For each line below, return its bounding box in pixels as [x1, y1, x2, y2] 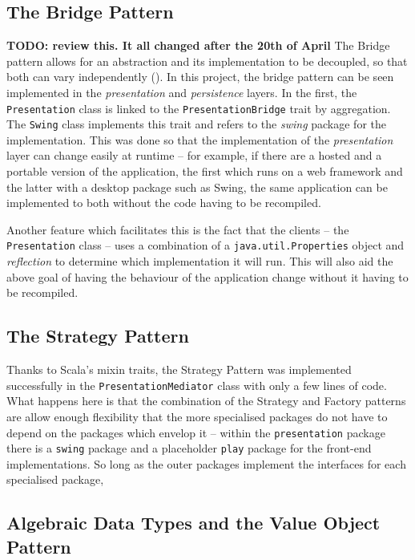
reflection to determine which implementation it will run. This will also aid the [6, 253, 393, 270]
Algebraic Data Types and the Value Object [6, 510, 381, 535]
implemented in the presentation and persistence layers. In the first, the [6, 83, 357, 100]
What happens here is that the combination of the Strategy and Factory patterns [6, 392, 406, 409]
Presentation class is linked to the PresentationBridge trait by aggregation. [6, 99, 391, 116]
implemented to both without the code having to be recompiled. [6, 194, 321, 211]
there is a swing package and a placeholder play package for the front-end [6, 440, 372, 457]
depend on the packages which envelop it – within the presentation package [6, 424, 385, 440]
